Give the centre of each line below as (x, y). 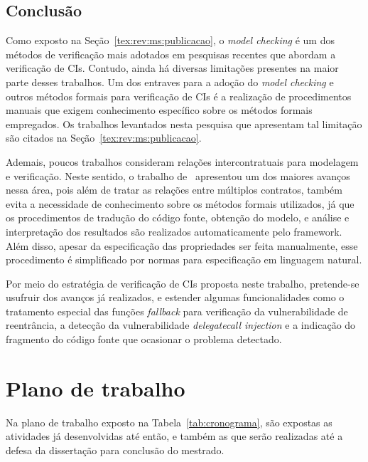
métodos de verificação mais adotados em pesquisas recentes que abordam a (171, 54)
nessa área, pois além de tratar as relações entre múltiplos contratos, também (174, 190)
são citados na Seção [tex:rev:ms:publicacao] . (104, 138)
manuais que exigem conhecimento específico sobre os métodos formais (159, 110)
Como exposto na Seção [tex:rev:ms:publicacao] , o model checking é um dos (170, 40)
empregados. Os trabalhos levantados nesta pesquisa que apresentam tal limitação (184, 124)
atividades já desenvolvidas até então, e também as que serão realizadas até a (174, 436)
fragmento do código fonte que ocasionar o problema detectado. (144, 339)
